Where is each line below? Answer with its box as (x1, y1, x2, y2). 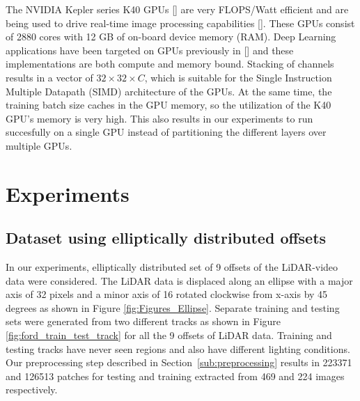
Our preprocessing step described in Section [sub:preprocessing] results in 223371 (6, 355, 352, 370)
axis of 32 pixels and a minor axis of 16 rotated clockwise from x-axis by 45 (6, 287, 328, 301)
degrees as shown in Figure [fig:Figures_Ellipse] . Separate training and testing (6, 300, 340, 315)
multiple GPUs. (6, 138, 72, 152)
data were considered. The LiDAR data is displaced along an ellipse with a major (6, 273, 353, 288)
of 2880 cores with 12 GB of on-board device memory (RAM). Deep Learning (6, 29, 336, 44)
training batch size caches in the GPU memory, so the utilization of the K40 (6, 97, 331, 112)
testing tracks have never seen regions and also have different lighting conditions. (6, 341, 350, 356)
